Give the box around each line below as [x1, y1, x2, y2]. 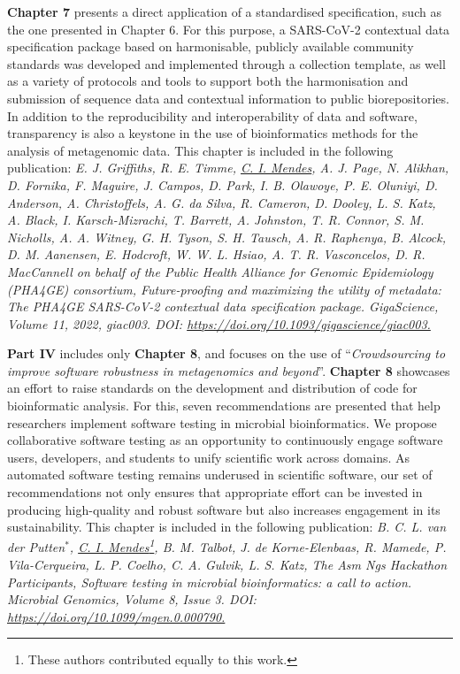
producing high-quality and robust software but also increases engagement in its [7, 500, 441, 518]
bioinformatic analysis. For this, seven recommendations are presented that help [7, 396, 441, 415]
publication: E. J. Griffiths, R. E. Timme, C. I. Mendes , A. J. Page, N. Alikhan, [7, 158, 449, 177]
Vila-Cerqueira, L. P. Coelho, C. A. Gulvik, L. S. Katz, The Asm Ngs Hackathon [7, 555, 448, 574]
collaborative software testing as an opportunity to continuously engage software [7, 431, 443, 449]
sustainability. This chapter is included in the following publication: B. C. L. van [7, 517, 447, 536]
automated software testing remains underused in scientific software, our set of [7, 465, 433, 484]
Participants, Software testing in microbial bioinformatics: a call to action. [7, 572, 412, 591]
